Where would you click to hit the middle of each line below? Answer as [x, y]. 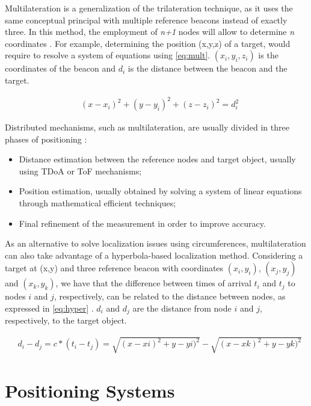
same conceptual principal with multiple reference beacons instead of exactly [146, 20]
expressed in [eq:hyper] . [49, 308]
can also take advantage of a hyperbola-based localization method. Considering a [154, 255]
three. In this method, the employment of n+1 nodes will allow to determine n [150, 32]
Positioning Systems [90, 390]
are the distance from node [182, 308]
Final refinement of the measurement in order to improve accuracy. [142, 223]
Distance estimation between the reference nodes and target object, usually [157, 159]
